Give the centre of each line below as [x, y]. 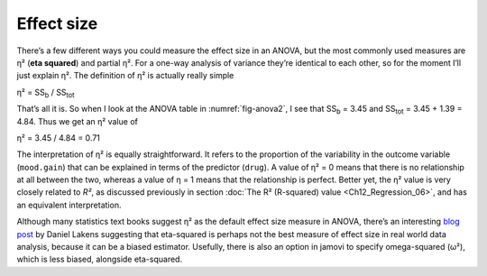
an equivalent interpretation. [69, 205]
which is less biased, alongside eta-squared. [100, 259]
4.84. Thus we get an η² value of [78, 121]
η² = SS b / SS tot [46, 93]
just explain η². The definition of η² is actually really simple [125, 76]
